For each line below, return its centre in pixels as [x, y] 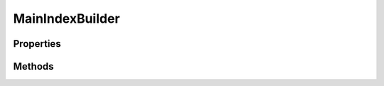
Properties [37, 44]
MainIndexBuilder [66, 18]
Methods [33, 66]
